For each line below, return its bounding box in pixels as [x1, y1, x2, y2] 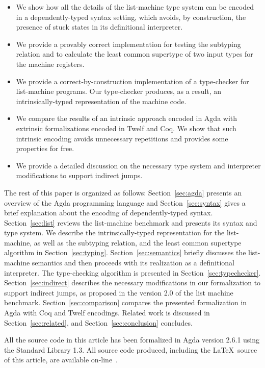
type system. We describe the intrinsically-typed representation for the [4, 227, 225, 238]
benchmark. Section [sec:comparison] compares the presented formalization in [4, 297, 247, 308]
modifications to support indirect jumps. [16, 170, 143, 181]
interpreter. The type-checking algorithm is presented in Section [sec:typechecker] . [4, 267, 261, 278]
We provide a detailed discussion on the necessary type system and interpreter [16, 160, 261, 170]
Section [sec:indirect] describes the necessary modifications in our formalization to [4, 277, 261, 288]
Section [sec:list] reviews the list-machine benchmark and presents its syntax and [4, 217, 257, 228]
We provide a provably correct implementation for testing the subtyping [16, 38, 241, 49]
